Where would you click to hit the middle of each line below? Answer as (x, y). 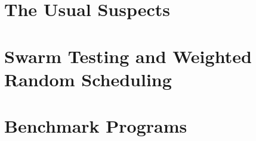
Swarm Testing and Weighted (128, 56)
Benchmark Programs (96, 126)
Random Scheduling (88, 79)
